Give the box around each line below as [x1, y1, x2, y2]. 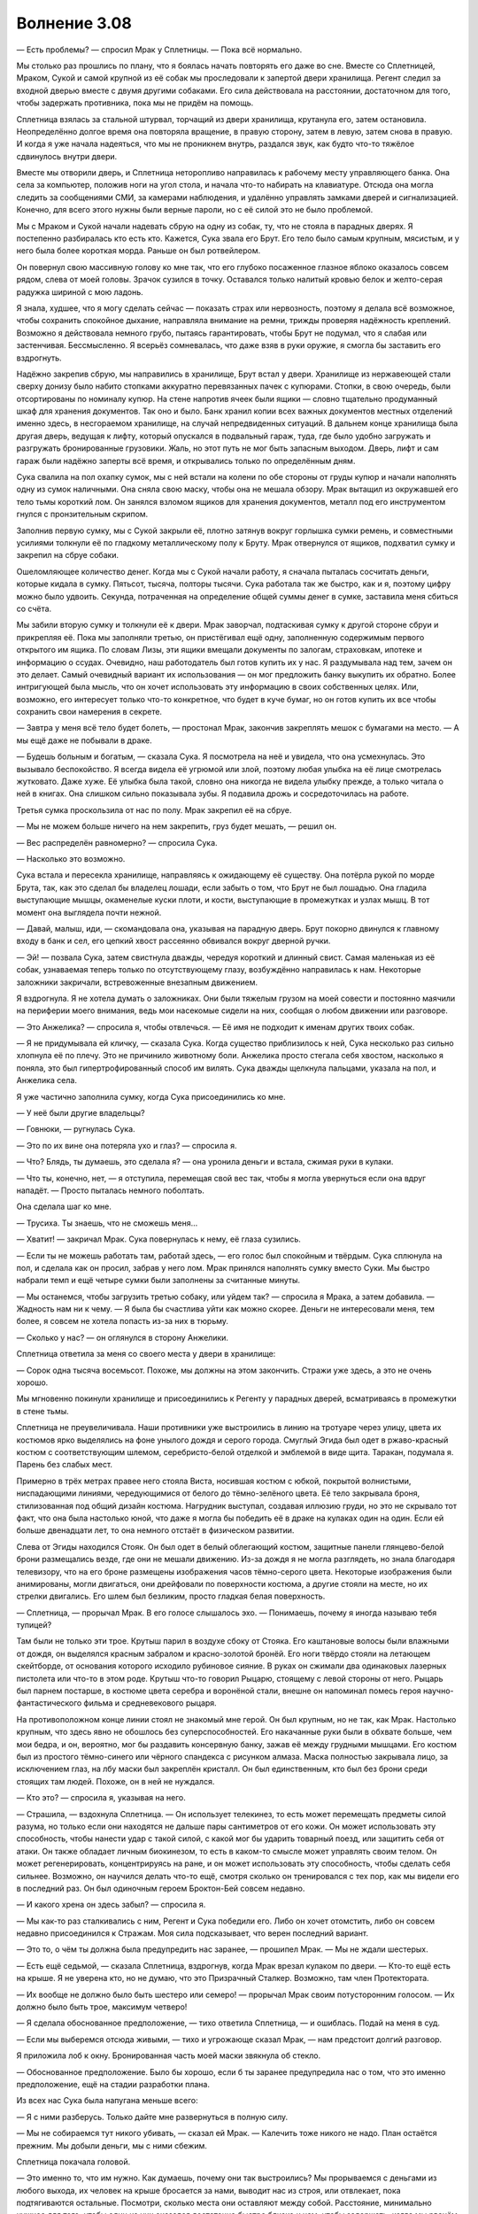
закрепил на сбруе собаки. [16, 550, 119, 561]
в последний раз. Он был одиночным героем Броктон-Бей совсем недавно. [16, 1883, 305, 1893]
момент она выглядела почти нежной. [16, 907, 162, 917]
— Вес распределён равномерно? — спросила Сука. [16, 837, 218, 848]
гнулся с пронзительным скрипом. [16, 509, 149, 520]
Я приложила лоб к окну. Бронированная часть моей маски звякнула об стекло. [16, 2050, 321, 2061]
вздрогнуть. [16, 352, 62, 363]
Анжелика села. [16, 1075, 77, 1086]
